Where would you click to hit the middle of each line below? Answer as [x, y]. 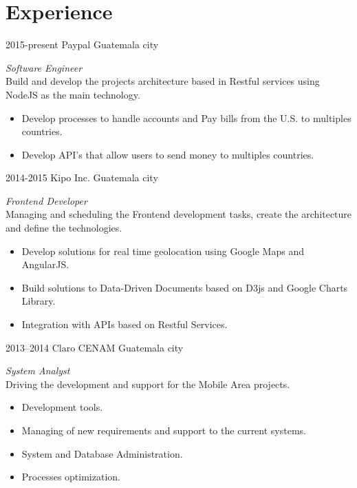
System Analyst [38, 370]
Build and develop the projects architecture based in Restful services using [163, 81]
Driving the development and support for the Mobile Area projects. [148, 384]
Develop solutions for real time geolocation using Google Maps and [163, 251]
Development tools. [62, 407]
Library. [39, 301]
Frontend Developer [46, 200]
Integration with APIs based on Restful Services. [125, 324]
